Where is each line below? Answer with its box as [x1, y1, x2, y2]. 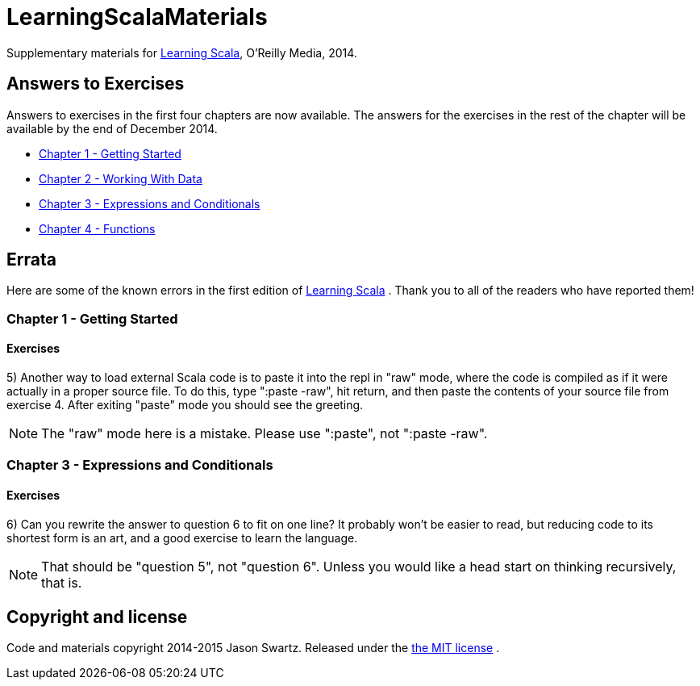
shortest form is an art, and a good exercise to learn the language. [6, 530, 358, 545]
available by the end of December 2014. [6, 121, 218, 136]
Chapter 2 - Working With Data [39, 171, 202, 186]
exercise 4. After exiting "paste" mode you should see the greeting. [6, 398, 364, 412]
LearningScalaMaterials [6, 3, 268, 31]
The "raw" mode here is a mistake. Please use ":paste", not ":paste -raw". [41, 425, 488, 442]
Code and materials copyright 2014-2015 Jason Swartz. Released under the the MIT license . [6, 641, 500, 655]
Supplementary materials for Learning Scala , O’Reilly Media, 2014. [6, 45, 357, 60]
